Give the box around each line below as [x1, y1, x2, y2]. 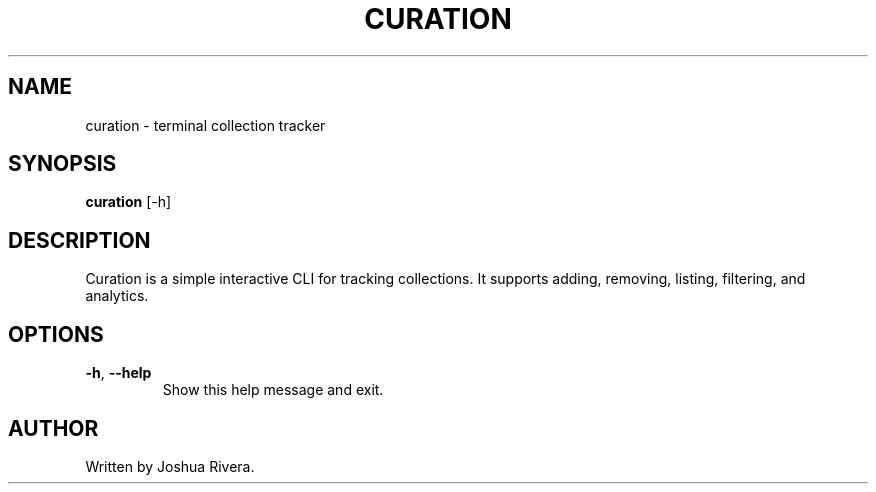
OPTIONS [8, 321, 104, 347]
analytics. [85, 287, 149, 305]
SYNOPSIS [8, 151, 117, 177]
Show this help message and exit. [162, 381, 384, 399]
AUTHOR [8, 415, 99, 441]
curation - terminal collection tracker [85, 116, 326, 134]
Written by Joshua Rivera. [85, 457, 255, 475]
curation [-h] [85, 193, 172, 211]
